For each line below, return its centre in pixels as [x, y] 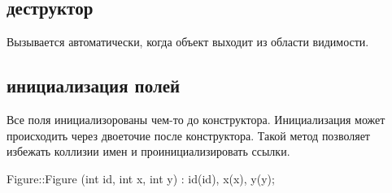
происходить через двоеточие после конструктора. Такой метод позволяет [188, 135]
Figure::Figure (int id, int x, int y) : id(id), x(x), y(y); [141, 178]
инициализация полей [94, 86]
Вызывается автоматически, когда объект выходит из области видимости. [188, 42]
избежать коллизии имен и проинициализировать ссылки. [148, 151]
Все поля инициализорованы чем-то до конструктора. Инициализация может [196, 119]
